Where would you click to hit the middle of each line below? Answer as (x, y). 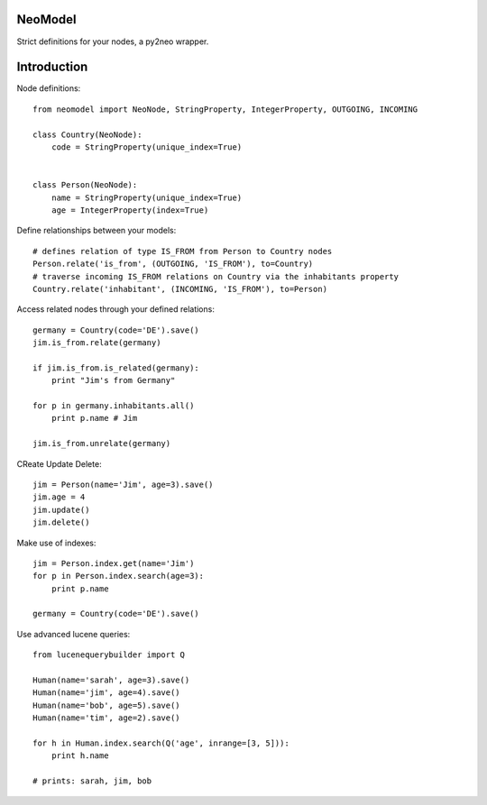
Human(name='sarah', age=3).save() (111, 680)
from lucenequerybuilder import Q (109, 655)
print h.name (80, 756)
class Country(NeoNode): (87, 134)
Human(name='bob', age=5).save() (106, 705)
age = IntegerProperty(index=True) (130, 210)
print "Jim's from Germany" (113, 380)
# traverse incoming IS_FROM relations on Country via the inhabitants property (216, 276)
